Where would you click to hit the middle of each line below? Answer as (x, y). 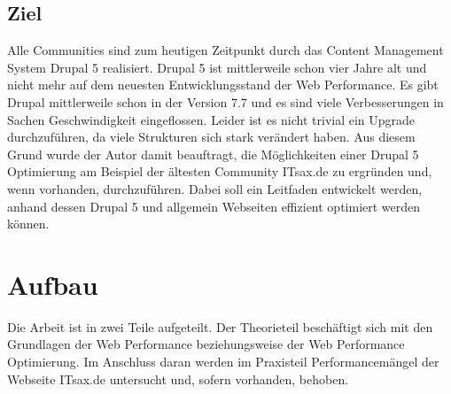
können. (28, 224)
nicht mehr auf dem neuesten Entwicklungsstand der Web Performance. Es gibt (223, 85)
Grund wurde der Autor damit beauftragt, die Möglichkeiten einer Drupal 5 (213, 154)
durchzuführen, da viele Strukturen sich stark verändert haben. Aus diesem (211, 137)
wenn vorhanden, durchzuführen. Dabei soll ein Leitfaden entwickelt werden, (215, 188)
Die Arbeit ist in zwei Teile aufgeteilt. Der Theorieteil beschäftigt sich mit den (220, 326)
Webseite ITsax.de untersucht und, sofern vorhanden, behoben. (178, 379)
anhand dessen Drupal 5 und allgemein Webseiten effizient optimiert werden (214, 206)
